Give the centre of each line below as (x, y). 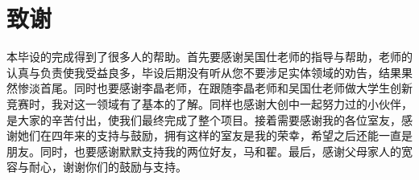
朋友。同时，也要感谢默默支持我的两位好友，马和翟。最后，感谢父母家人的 (204, 151)
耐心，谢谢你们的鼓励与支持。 (108, 167)
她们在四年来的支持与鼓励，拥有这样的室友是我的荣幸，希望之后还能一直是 (215, 135)
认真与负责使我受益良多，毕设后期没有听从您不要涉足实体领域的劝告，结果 (204, 72)
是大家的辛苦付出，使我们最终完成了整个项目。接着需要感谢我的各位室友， (204, 119)
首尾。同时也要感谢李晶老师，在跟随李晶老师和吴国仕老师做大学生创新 (226, 88)
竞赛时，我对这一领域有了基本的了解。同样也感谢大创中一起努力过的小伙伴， (209, 103)
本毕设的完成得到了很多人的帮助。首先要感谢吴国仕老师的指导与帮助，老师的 (209, 57)
